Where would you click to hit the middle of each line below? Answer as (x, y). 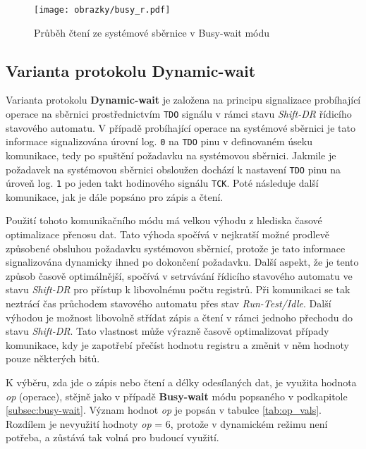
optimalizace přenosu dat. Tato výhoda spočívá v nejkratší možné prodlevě (167, 234)
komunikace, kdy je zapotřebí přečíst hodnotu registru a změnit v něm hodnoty (177, 344)
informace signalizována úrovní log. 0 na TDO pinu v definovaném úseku (159, 141)
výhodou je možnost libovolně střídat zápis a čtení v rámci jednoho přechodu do (179, 317)
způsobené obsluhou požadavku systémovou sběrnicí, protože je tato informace (176, 248)
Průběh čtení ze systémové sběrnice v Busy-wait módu (152, 32)
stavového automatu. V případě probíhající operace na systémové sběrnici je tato (181, 127)
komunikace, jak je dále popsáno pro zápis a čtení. (115, 196)
